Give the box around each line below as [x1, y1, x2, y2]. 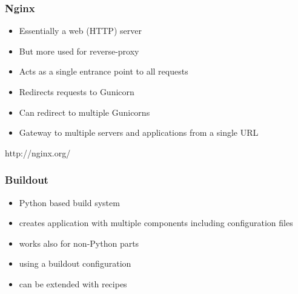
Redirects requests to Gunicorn [19, 85, 134, 98]
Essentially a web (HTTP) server [19, 24, 142, 37]
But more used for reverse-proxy [19, 44, 139, 57]
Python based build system [19, 196, 120, 209]
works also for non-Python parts [19, 236, 139, 249]
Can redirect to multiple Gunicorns [19, 105, 150, 118]
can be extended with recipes [19, 277, 127, 290]
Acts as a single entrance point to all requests [19, 65, 188, 78]
